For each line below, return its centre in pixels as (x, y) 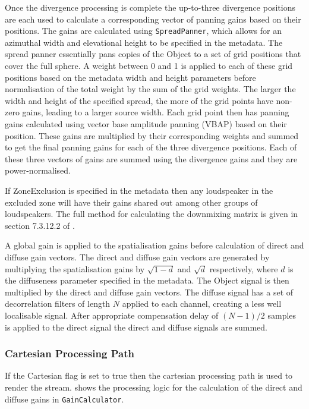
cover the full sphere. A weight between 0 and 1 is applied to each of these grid (149, 66)
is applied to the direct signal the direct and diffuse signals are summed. (136, 327)
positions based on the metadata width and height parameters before (130, 77)
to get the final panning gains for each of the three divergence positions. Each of (151, 147)
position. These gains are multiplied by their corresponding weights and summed (152, 135)
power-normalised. (38, 170)
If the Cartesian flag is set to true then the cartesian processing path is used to (149, 375)
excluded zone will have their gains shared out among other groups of (131, 202)
